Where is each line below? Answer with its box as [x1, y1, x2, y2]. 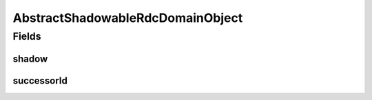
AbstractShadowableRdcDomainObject [12, 10, 243, 25]
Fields [12, 30, 41, 42]
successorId [12, 75, 68, 86]
